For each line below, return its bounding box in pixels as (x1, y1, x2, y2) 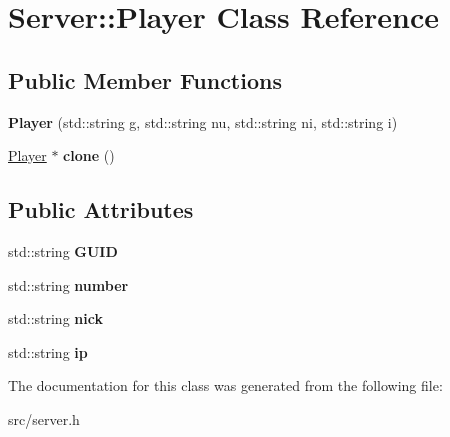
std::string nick (8, 308, 103, 329)
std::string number (8, 274, 129, 295)
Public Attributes (8, 194, 194, 225)
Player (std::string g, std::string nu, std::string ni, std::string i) (8, 111, 398, 132)
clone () (63, 145, 115, 166)
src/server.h (8, 408, 80, 429)
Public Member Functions (8, 64, 282, 95)
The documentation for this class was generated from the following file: (8, 375, 443, 396)
